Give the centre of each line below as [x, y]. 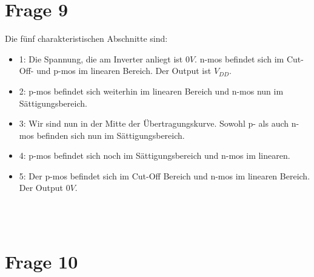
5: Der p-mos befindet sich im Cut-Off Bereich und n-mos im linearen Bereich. [165, 175]
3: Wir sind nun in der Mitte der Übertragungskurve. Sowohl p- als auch [154, 123]
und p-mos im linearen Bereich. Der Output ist [124, 71]
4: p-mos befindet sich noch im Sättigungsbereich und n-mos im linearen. [155, 155]
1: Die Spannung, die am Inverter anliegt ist [101, 58]
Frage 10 [42, 262]
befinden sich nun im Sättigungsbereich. [111, 135]
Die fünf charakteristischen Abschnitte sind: [86, 38]
